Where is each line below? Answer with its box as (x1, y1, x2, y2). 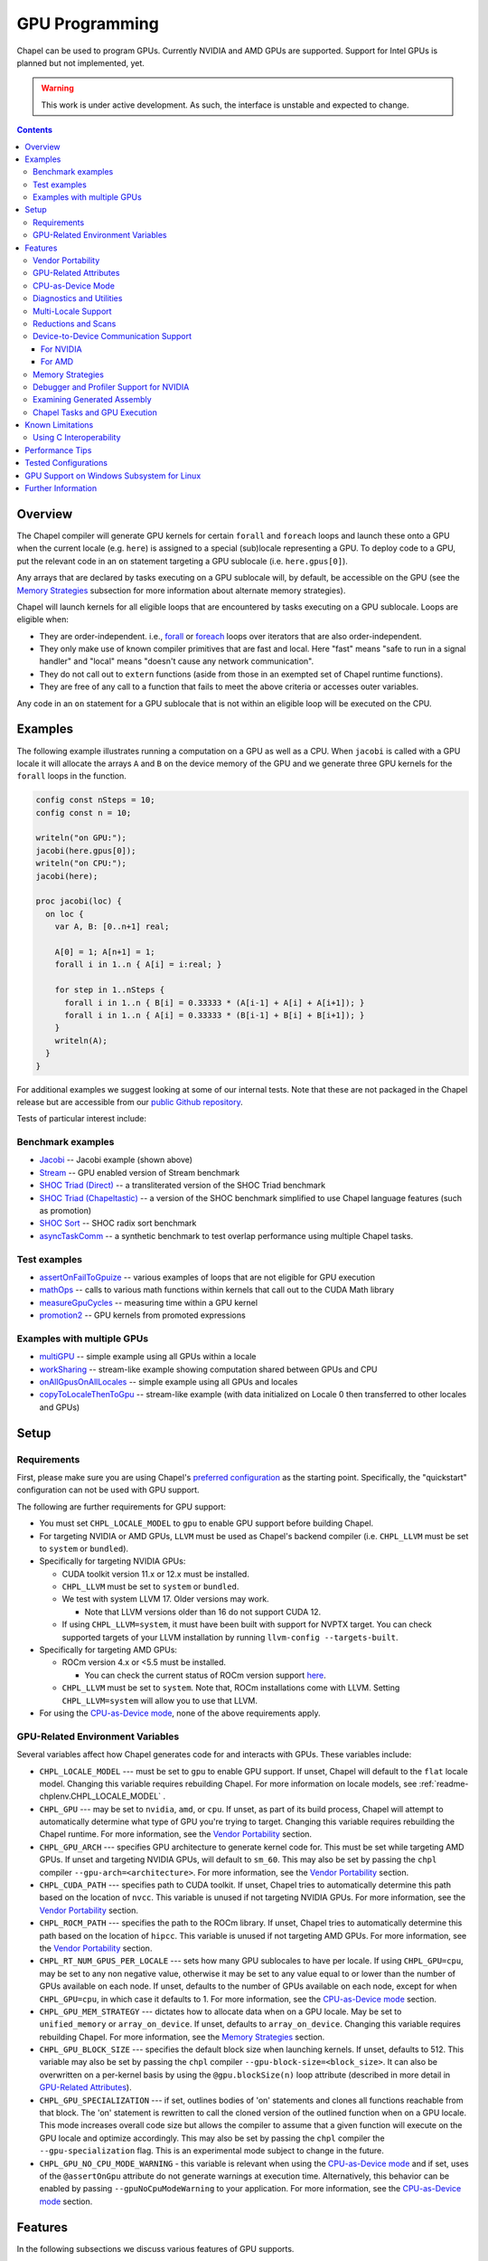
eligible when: (16, 614, 70, 625)
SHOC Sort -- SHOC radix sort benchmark (39, 1217, 197, 1229)
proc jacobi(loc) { (35, 896, 122, 906)
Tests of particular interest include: (16, 1113, 147, 1124)
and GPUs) (39, 1402, 80, 1413)
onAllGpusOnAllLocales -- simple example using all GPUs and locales (39, 1376, 298, 1387)
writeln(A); (54, 1036, 108, 1045)
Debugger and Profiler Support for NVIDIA (33, 381, 190, 393)
